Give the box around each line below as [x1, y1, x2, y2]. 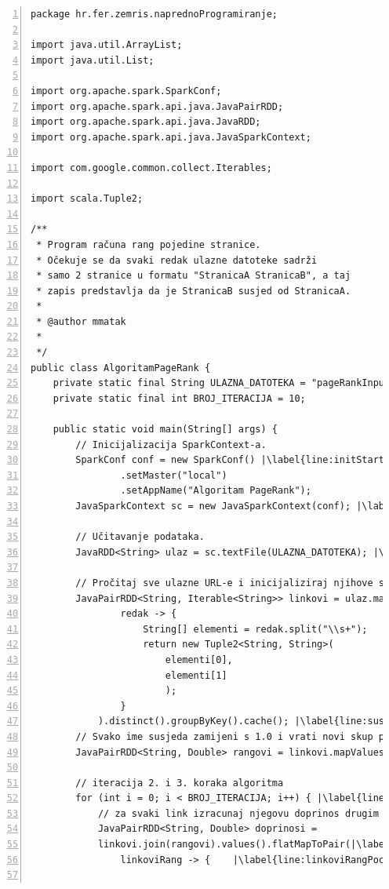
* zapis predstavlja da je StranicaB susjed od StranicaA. [36, 285, 351, 297]
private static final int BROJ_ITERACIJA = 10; [53, 392, 306, 404]
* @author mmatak [36, 315, 126, 327]
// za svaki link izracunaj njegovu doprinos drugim [97, 807, 379, 819]
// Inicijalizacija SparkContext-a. [75, 439, 267, 450]
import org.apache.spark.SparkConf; [31, 85, 222, 97]
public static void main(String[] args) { [53, 424, 278, 435]
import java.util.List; [31, 54, 155, 66]
